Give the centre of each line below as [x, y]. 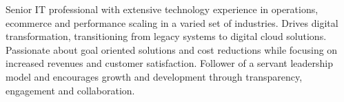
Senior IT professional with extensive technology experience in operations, [162, 9]
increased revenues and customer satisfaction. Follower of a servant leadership [169, 63]
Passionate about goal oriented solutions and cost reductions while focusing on [172, 49]
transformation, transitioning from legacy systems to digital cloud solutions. [166, 36]
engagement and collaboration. [70, 90]
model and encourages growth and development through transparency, [154, 76]
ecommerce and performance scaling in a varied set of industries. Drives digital [172, 22]
